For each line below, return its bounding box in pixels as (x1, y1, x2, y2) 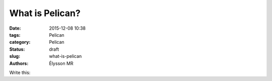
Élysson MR (49, 60, 74, 66)
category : (9, 39, 31, 45)
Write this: (9, 69, 31, 75)
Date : (9, 25, 21, 31)
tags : (9, 32, 21, 38)
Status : (9, 46, 25, 52)
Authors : (9, 60, 29, 66)
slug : (9, 53, 20, 59)
